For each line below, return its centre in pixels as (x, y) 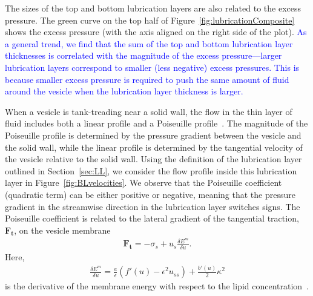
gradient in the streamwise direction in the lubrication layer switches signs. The (153, 206)
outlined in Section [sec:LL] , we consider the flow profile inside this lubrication (151, 170)
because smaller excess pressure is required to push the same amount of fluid (147, 79)
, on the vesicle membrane (62, 230)
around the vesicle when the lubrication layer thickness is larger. (124, 91)
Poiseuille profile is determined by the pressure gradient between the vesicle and (153, 135)
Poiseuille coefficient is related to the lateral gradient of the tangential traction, (152, 218)
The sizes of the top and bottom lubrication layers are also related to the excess (153, 8)
